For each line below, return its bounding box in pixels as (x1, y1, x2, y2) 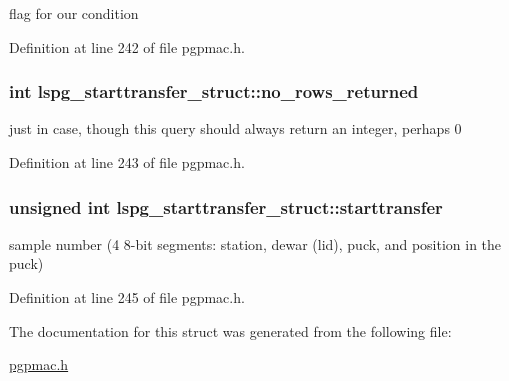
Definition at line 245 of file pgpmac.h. (9, 287, 245, 307)
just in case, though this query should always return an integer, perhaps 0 (9, 118, 462, 139)
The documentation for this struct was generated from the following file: (9, 320, 452, 341)
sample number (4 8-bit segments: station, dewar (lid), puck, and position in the (9, 233, 502, 254)
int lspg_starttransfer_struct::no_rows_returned (9, 79, 419, 104)
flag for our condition (9, 3, 139, 23)
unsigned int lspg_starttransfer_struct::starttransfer (9, 194, 443, 219)
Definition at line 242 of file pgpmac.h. (9, 36, 245, 57)
